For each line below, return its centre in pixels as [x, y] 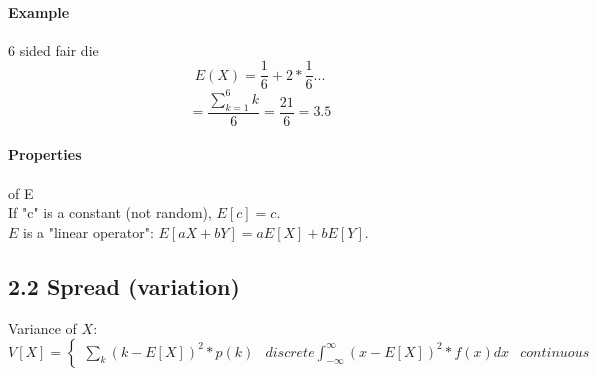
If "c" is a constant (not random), [110, 212]
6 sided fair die [53, 49]
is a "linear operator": [88, 231]
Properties [45, 154]
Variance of [42, 327]
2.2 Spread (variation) [124, 285]
